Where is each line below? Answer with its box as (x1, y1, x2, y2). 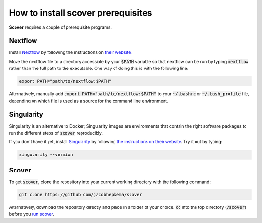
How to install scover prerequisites (9, 7, 152, 18)
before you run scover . (9, 211, 54, 217)
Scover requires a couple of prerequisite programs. (9, 24, 112, 30)
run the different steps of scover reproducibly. (9, 130, 103, 136)
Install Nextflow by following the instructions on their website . (9, 50, 132, 55)
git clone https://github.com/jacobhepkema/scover (19, 192, 143, 197)
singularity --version (19, 152, 73, 157)
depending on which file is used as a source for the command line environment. (9, 98, 168, 103)
